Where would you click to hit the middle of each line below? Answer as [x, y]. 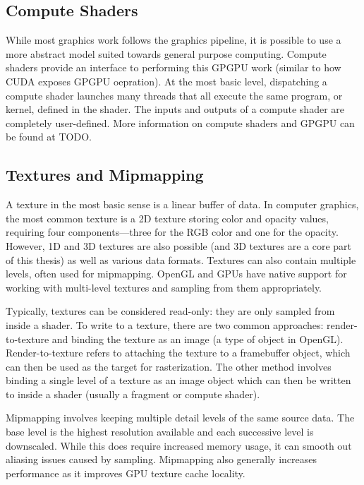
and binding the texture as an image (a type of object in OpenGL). [198, 339]
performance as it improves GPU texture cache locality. [126, 473]
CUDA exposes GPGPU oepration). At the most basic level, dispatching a [166, 81]
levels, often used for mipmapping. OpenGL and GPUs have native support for [176, 274]
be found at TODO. [49, 137]
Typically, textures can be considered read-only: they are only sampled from [170, 311]
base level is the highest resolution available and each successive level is [160, 432]
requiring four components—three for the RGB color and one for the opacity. [172, 232]
